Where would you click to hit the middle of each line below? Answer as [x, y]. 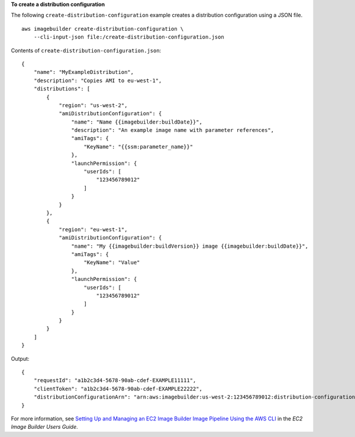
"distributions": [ [62, 89]
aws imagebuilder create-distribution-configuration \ [103, 29]
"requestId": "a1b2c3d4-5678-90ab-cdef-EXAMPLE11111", [115, 381]
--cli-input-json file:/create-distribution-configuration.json [129, 37]
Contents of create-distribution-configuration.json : [86, 50]
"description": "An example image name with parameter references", [173, 130]
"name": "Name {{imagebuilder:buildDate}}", [137, 122]
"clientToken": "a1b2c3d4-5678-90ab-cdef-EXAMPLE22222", [118, 389]
